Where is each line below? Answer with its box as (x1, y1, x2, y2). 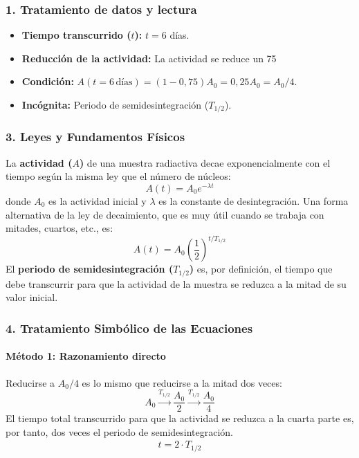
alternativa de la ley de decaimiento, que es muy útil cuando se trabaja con (6, 207, 324, 221)
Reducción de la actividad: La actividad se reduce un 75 (21, 51, 277, 65)
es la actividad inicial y (48, 193, 147, 208)
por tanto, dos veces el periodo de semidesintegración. (6, 424, 234, 439)
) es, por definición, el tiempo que (189, 262, 333, 276)
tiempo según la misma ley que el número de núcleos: (6, 169, 231, 183)
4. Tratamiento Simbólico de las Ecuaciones (6, 319, 253, 336)
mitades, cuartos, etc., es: (6, 221, 113, 235)
